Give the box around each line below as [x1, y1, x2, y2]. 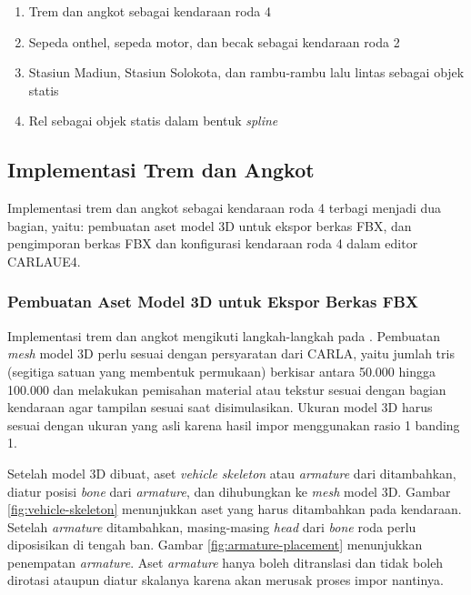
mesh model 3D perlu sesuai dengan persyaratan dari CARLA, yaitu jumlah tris [7, 344, 455, 363]
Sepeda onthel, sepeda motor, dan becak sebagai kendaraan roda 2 [28, 32, 400, 51]
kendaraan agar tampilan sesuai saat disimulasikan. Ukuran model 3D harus [7, 398, 433, 417]
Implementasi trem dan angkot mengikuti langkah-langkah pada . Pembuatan [7, 326, 440, 345]
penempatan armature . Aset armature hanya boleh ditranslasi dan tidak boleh [7, 552, 444, 571]
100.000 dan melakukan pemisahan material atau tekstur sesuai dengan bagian [7, 379, 446, 398]
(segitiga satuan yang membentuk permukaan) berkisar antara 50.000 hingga [7, 361, 436, 380]
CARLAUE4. [7, 251, 81, 270]
